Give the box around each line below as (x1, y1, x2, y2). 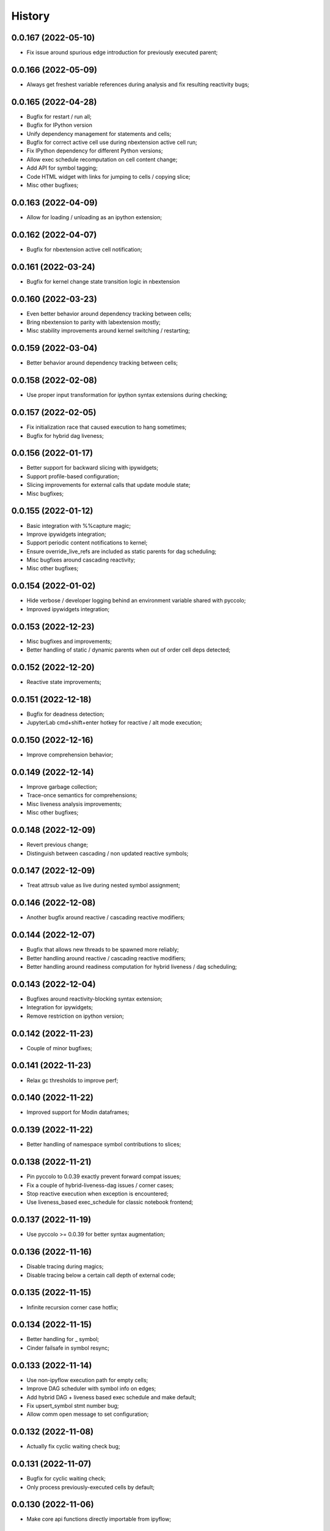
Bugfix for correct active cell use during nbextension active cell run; (26, 138, 198, 146)
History (11, 9, 50, 23)
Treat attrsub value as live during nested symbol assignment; (26, 882, 180, 889)
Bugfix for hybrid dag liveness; (26, 432, 104, 439)
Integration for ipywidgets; (26, 1004, 94, 1011)
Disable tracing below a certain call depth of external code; (26, 1271, 175, 1279)
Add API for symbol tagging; (26, 164, 98, 171)
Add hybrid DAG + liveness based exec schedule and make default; (26, 1393, 197, 1401)
